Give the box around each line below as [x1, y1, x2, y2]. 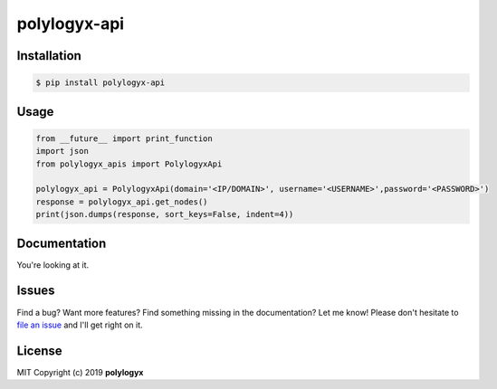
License [16, 343, 62, 358]
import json [35, 146, 90, 157]
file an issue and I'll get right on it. [16, 319, 144, 330]
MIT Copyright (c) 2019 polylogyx [16, 366, 144, 377]
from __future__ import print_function [35, 133, 213, 144]
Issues [16, 283, 55, 299]
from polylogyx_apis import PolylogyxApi [35, 158, 223, 169]
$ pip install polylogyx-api [35, 78, 166, 88]
